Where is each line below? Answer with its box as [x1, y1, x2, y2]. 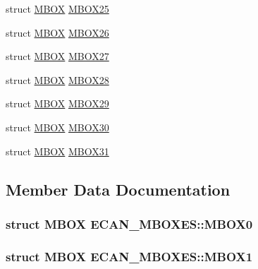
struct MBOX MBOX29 [6, 96, 109, 111]
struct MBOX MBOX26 [6, 25, 109, 40]
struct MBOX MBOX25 [6, 1, 109, 16]
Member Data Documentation [6, 178, 231, 200]
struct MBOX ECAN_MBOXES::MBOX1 [6, 247, 253, 265]
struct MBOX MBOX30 [6, 119, 109, 134]
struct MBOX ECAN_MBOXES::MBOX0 [6, 215, 253, 232]
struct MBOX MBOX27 [6, 49, 109, 64]
